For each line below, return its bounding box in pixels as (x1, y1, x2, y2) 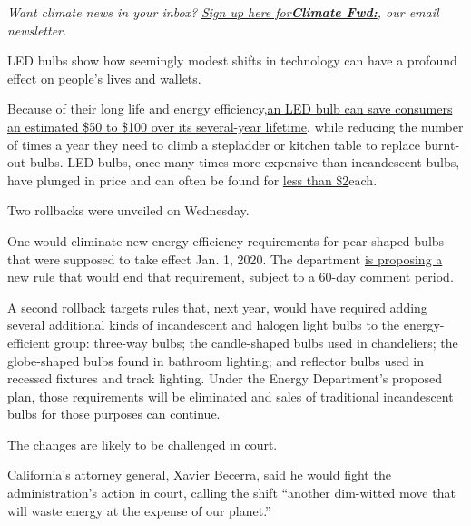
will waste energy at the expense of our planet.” (7, 501, 271, 520)
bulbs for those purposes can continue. (7, 404, 221, 423)
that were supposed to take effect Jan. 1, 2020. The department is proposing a (7, 249, 443, 268)
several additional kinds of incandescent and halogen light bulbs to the (7, 315, 400, 334)
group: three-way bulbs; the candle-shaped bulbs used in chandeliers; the (54, 332, 458, 352)
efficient (7, 332, 51, 352)
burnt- (424, 134, 460, 154)
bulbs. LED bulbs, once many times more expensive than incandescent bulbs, (29, 153, 460, 172)
